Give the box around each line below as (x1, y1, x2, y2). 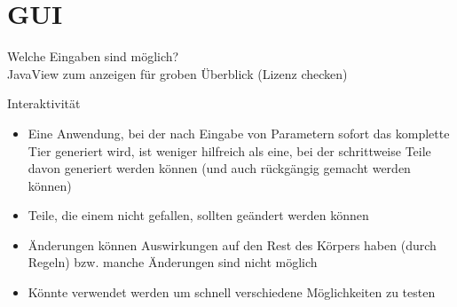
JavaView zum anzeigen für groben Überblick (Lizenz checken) (7, 64, 348, 83)
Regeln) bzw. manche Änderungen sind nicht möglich (28, 253, 318, 272)
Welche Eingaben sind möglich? (7, 47, 179, 66)
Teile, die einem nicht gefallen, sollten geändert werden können (28, 206, 369, 224)
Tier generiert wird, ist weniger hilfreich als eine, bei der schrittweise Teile (28, 141, 431, 160)
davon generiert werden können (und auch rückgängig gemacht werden (28, 159, 411, 177)
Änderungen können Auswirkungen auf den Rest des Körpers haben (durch (28, 235, 437, 254)
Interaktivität (7, 94, 81, 113)
